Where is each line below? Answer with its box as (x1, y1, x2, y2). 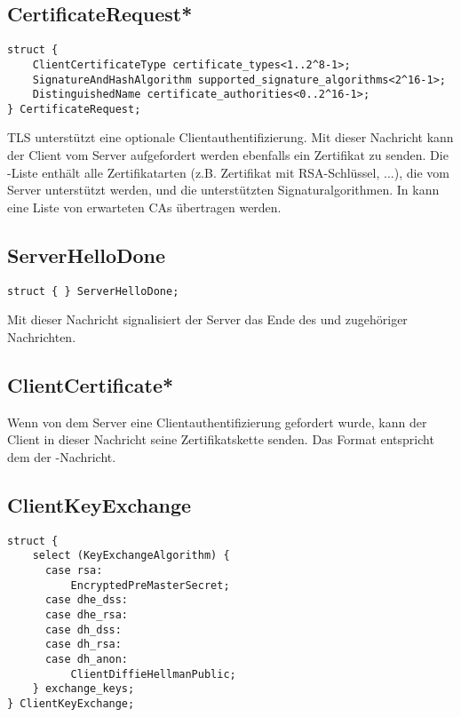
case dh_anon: (44, 652, 129, 665)
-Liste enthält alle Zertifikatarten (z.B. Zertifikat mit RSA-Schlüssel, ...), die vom (7, 163, 449, 181)
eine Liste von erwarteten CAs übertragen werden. (7, 197, 282, 216)
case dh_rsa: (44, 638, 122, 651)
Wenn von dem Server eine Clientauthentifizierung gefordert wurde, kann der (7, 412, 427, 431)
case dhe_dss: (44, 594, 129, 607)
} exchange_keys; (32, 682, 135, 696)
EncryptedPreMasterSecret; (70, 578, 230, 592)
